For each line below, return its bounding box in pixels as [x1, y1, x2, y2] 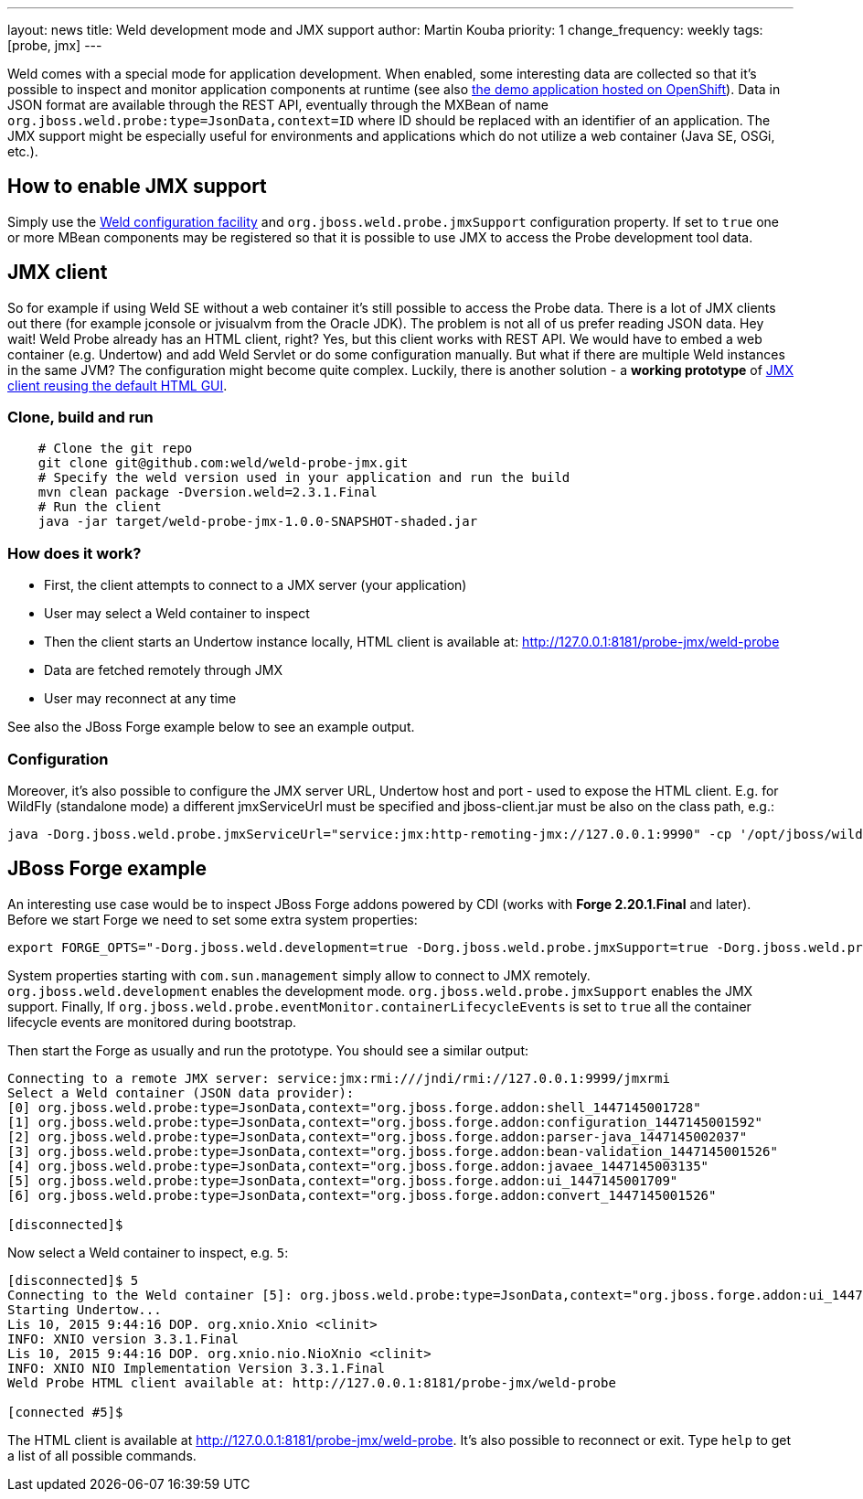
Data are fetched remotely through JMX [44, 662, 283, 679]
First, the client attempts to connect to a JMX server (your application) [44, 577, 467, 594]
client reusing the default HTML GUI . [7, 377, 228, 393]
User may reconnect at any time [44, 691, 237, 707]
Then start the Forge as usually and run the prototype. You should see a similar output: [7, 1042, 529, 1058]
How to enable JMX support [7, 175, 267, 198]
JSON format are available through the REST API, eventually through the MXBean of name [7, 97, 549, 112]
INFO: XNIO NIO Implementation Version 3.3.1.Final [7, 1360, 386, 1376]
